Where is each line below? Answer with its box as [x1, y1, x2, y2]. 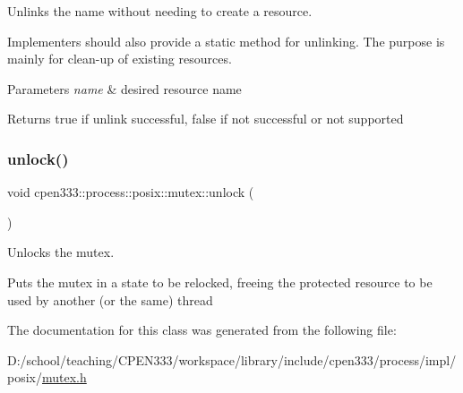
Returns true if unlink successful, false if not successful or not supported [7, 109, 404, 128]
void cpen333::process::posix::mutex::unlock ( [7, 183, 254, 201]
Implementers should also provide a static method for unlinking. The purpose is [7, 31, 445, 50]
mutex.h [41, 368, 87, 387]
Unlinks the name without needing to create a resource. [7, 2, 313, 20]
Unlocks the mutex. [7, 243, 115, 261]
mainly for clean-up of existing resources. [7, 49, 232, 68]
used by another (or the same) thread [7, 290, 213, 309]
